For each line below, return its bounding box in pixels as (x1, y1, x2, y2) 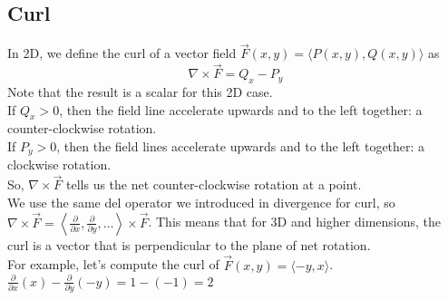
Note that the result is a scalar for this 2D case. (7, 82, 273, 102)
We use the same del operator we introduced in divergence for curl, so (7, 192, 395, 211)
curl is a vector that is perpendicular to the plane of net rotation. (7, 235, 371, 254)
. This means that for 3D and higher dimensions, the (148, 212, 442, 231)
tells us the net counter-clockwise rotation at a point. (66, 175, 362, 194)
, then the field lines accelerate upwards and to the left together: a (56, 137, 425, 156)
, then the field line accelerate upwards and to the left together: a (59, 100, 423, 119)
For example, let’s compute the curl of (7, 255, 219, 274)
